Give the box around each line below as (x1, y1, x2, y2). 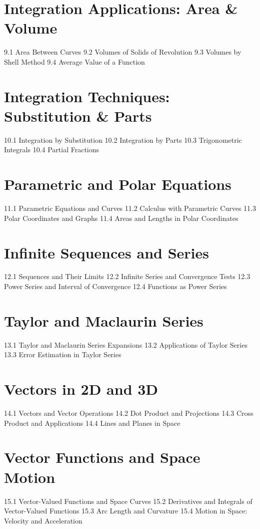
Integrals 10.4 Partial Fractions (4, 144, 99, 155)
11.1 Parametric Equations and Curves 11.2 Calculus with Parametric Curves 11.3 (4, 203, 256, 213)
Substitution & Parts (4, 105, 152, 126)
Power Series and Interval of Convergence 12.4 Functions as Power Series (4, 281, 227, 292)
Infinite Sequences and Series (4, 242, 209, 262)
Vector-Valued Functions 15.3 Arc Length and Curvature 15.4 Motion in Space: (4, 505, 247, 516)
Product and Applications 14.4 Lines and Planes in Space (4, 417, 180, 428)
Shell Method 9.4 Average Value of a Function (4, 56, 145, 67)
